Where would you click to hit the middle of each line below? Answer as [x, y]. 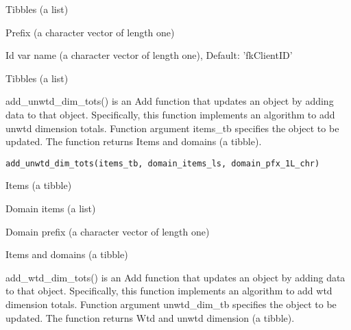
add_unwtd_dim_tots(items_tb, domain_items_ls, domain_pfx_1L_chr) [163, 163]
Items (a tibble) [39, 185]
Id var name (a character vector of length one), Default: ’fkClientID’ [149, 55]
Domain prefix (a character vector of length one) [108, 231]
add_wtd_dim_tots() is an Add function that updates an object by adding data [175, 277]
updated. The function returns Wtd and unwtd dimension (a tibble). [150, 317]
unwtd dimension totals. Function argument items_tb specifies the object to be [172, 128]
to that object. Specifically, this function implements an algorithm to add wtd [169, 291]
